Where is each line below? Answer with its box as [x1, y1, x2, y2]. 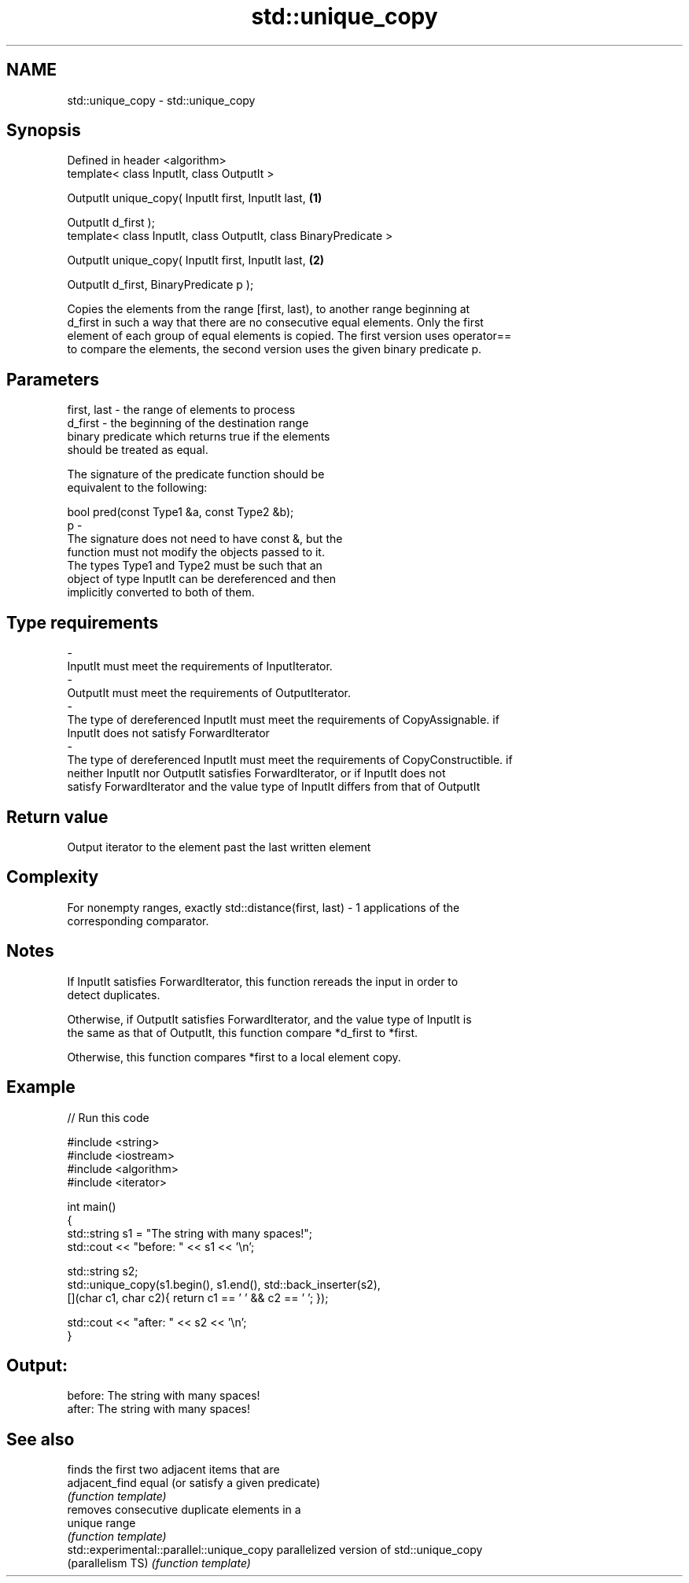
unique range [67, 1516, 136, 1530]
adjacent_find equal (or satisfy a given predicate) [67, 1476, 321, 1490]
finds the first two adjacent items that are [67, 1463, 280, 1477]
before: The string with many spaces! [67, 1389, 260, 1403]
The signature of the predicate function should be [67, 467, 325, 482]
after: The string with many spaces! [67, 1402, 250, 1416]
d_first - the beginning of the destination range [67, 416, 309, 430]
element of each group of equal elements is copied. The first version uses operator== [67, 329, 512, 343]
